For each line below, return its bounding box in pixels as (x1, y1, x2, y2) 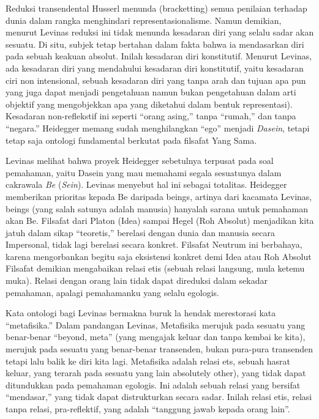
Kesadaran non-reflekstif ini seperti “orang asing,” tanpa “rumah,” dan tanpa (6, 109, 296, 122)
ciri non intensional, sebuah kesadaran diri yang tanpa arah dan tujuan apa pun (6, 73, 306, 86)
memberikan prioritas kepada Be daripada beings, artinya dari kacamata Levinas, (6, 190, 312, 202)
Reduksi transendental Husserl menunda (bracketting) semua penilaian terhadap (6, 2, 307, 14)
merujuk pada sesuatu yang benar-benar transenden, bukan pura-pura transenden (6, 343, 313, 355)
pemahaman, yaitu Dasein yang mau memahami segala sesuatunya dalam (6, 166, 282, 179)
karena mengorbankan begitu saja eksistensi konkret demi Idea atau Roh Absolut (6, 250, 312, 262)
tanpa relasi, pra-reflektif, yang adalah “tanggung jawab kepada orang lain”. (6, 402, 290, 415)
